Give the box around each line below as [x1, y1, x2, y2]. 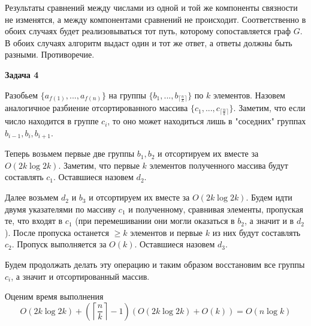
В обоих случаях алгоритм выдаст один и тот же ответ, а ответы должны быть [5, 36, 292, 49]
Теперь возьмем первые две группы [5, 147, 135, 160]
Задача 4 [5, 68, 39, 80]
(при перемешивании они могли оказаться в [75, 214, 235, 227]
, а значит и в [244, 214, 294, 227]
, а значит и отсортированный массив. [11, 270, 150, 282]
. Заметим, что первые [58, 158, 140, 171]
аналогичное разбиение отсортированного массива [5, 101, 188, 114]
